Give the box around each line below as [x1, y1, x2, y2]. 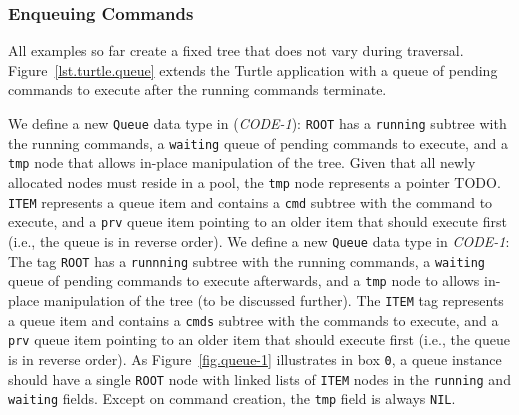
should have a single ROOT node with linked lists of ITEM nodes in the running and [8, 368, 511, 389]
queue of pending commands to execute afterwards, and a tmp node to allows [8, 270, 480, 291]
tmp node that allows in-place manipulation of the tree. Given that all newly [8, 152, 476, 173]
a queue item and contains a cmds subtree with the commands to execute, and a [8, 309, 499, 330]
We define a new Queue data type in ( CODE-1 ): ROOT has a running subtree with [8, 113, 507, 133]
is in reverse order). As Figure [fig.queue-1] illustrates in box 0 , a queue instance [8, 348, 502, 369]
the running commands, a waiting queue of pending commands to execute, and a [8, 132, 508, 153]
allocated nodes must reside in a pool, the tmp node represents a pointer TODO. [8, 171, 501, 192]
